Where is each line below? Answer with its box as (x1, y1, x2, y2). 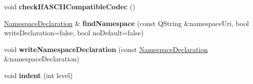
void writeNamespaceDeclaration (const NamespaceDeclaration (4, 44, 208, 54)
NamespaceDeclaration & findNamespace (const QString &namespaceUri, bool (4, 18, 249, 28)
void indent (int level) (4, 70, 73, 80)
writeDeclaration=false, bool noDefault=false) (4, 28, 144, 38)
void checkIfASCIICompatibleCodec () (4, 1, 135, 11)
